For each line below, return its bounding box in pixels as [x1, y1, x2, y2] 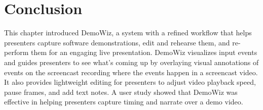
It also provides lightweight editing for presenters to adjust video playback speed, [4, 77, 256, 87]
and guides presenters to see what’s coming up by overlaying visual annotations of [4, 57, 259, 67]
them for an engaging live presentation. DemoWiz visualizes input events [30, 47, 257, 58]
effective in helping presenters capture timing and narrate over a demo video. [4, 96, 243, 107]
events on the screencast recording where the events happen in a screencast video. [4, 67, 258, 77]
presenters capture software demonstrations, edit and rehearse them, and [4, 37, 230, 47]
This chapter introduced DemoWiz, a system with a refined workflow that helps [4, 27, 252, 38]
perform [4, 47, 29, 58]
